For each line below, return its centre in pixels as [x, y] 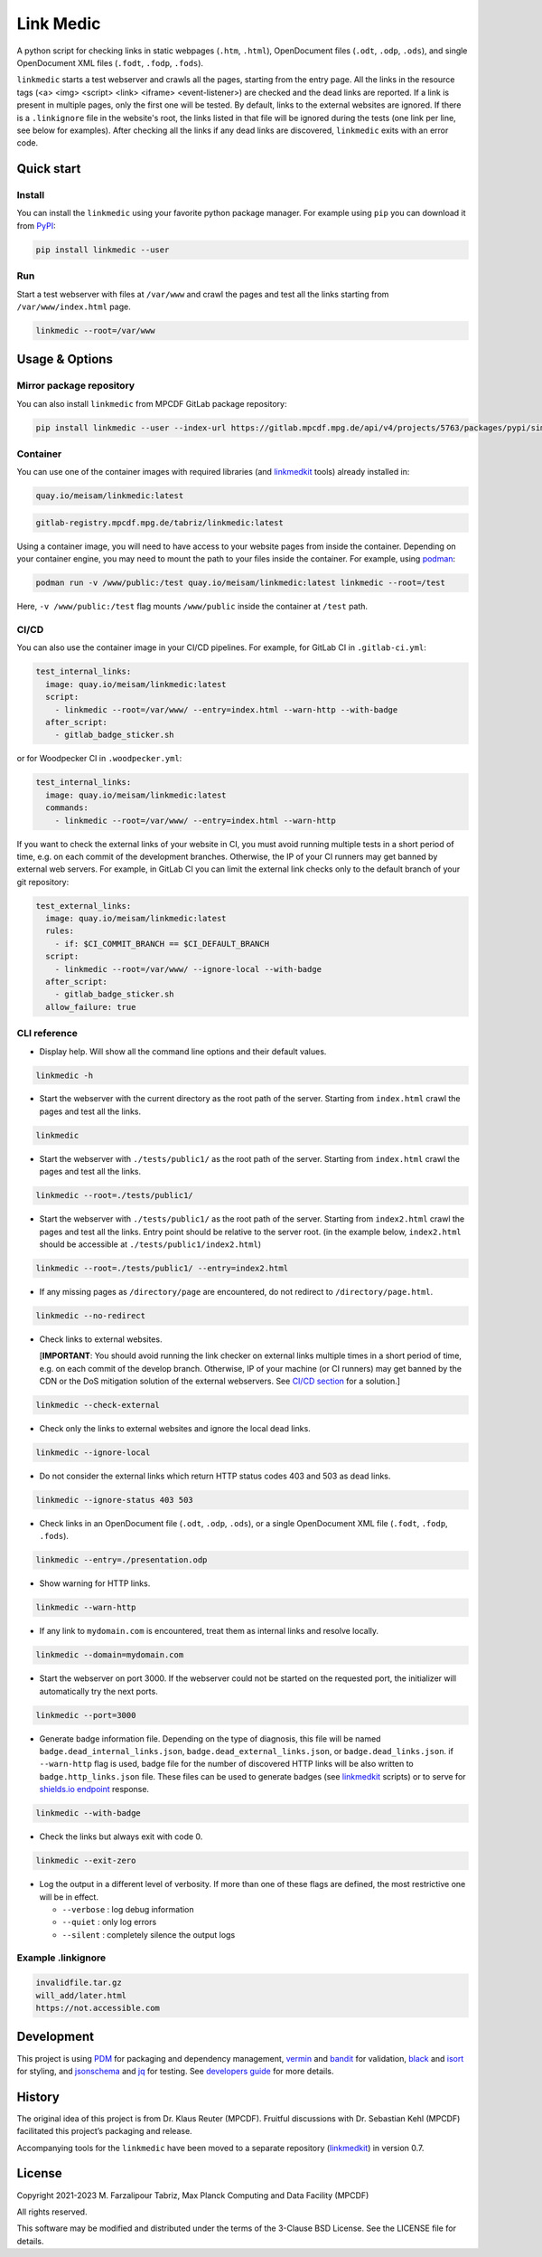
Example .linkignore [61, 1958]
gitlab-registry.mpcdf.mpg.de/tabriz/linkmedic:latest [159, 523]
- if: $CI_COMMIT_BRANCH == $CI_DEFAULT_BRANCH [162, 944]
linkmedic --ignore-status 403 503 [114, 1500]
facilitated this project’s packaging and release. [105, 2131]
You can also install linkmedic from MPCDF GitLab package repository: [152, 403]
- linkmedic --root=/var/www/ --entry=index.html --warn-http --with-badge [226, 709]
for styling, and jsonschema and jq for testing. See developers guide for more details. [175, 2071]
